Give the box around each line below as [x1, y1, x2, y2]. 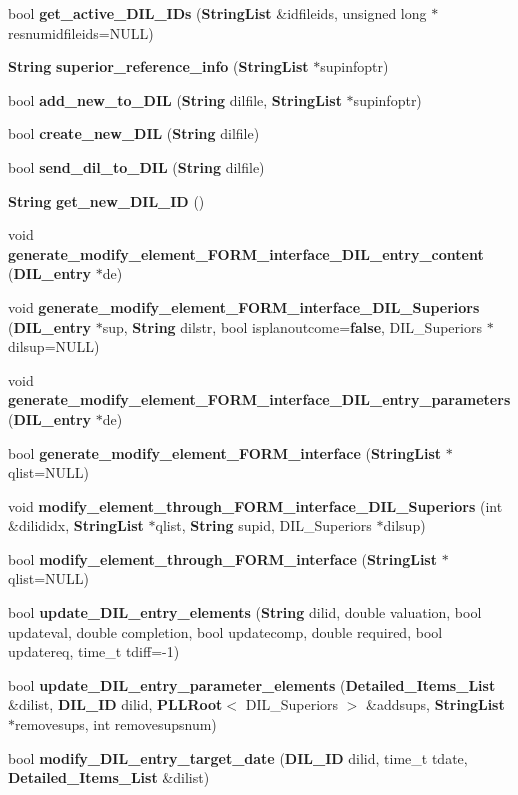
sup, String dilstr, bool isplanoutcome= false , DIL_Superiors [102, 316, 482, 337]
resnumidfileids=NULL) [8, 22, 154, 43]
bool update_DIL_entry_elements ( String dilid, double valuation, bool [8, 602, 482, 623]
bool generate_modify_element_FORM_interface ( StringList [8, 442, 441, 463]
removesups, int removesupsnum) [15, 714, 217, 735]
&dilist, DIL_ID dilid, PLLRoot [8, 694, 223, 715]
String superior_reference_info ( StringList [8, 56, 309, 77]
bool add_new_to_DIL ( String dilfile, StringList [8, 89, 342, 110]
